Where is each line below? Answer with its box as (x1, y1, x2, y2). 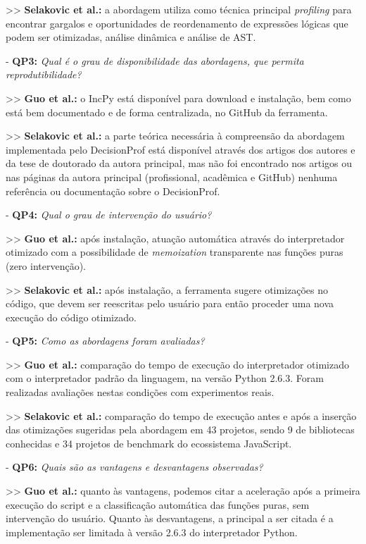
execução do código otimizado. (6, 309, 137, 324)
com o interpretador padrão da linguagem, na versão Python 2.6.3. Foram (6, 371, 324, 385)
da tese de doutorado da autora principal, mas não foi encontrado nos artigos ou (6, 156, 353, 171)
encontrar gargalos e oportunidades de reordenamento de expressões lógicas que (6, 16, 348, 30)
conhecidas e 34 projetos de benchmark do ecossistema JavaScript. (6, 435, 292, 450)
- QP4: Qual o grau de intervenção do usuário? (6, 207, 212, 222)
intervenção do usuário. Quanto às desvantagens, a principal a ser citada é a (6, 511, 334, 526)
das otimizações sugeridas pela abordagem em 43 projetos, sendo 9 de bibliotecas (6, 422, 355, 437)
